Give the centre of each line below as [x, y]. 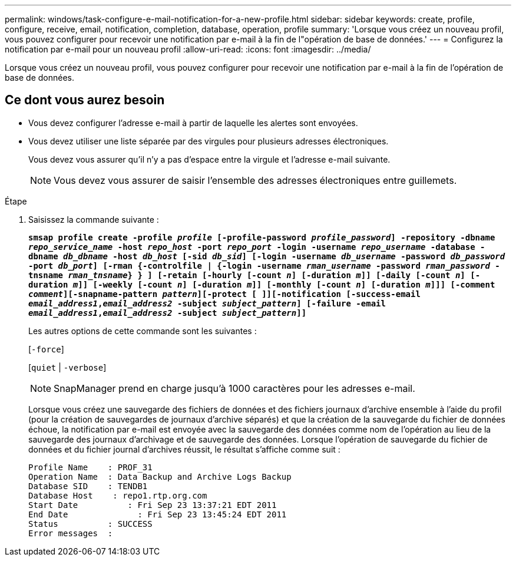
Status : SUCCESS [90, 524]
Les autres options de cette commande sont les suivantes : [143, 331]
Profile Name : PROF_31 [90, 467]
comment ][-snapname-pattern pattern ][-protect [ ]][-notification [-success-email [224, 294]
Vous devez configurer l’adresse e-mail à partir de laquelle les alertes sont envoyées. [193, 123]
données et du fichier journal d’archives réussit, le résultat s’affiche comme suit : [184, 449]
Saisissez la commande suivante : [94, 219]
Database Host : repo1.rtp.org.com [118, 495]
